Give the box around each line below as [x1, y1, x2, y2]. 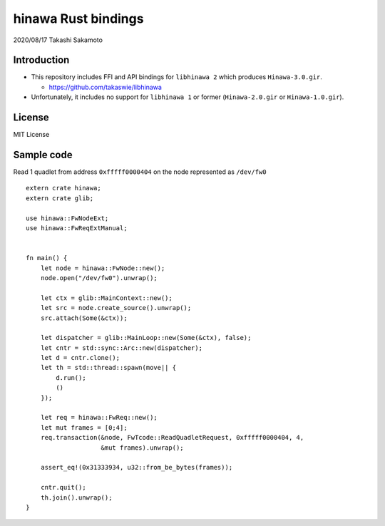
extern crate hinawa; [26, 184, 101, 192]
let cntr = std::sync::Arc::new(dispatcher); [40, 344, 203, 352]
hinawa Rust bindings [13, 11, 144, 26]
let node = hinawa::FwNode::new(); [40, 264, 165, 272]
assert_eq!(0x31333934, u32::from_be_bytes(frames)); [40, 463, 233, 472]
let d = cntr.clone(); [40, 354, 120, 362]
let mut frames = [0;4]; [40, 423, 128, 431]
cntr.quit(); [40, 483, 86, 492]
